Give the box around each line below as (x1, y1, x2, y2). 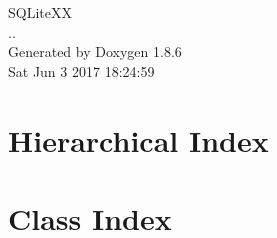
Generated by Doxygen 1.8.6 (8, 41, 182, 62)
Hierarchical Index (8, 119, 269, 160)
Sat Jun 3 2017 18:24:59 (8, 60, 155, 81)
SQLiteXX (8, 2, 72, 22)
